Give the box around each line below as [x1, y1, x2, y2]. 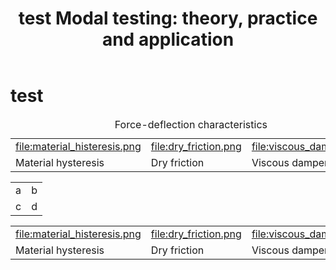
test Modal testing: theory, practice [18, 7, 318, 30]
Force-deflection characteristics [114, 117, 268, 131]
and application [101, 28, 235, 51]
